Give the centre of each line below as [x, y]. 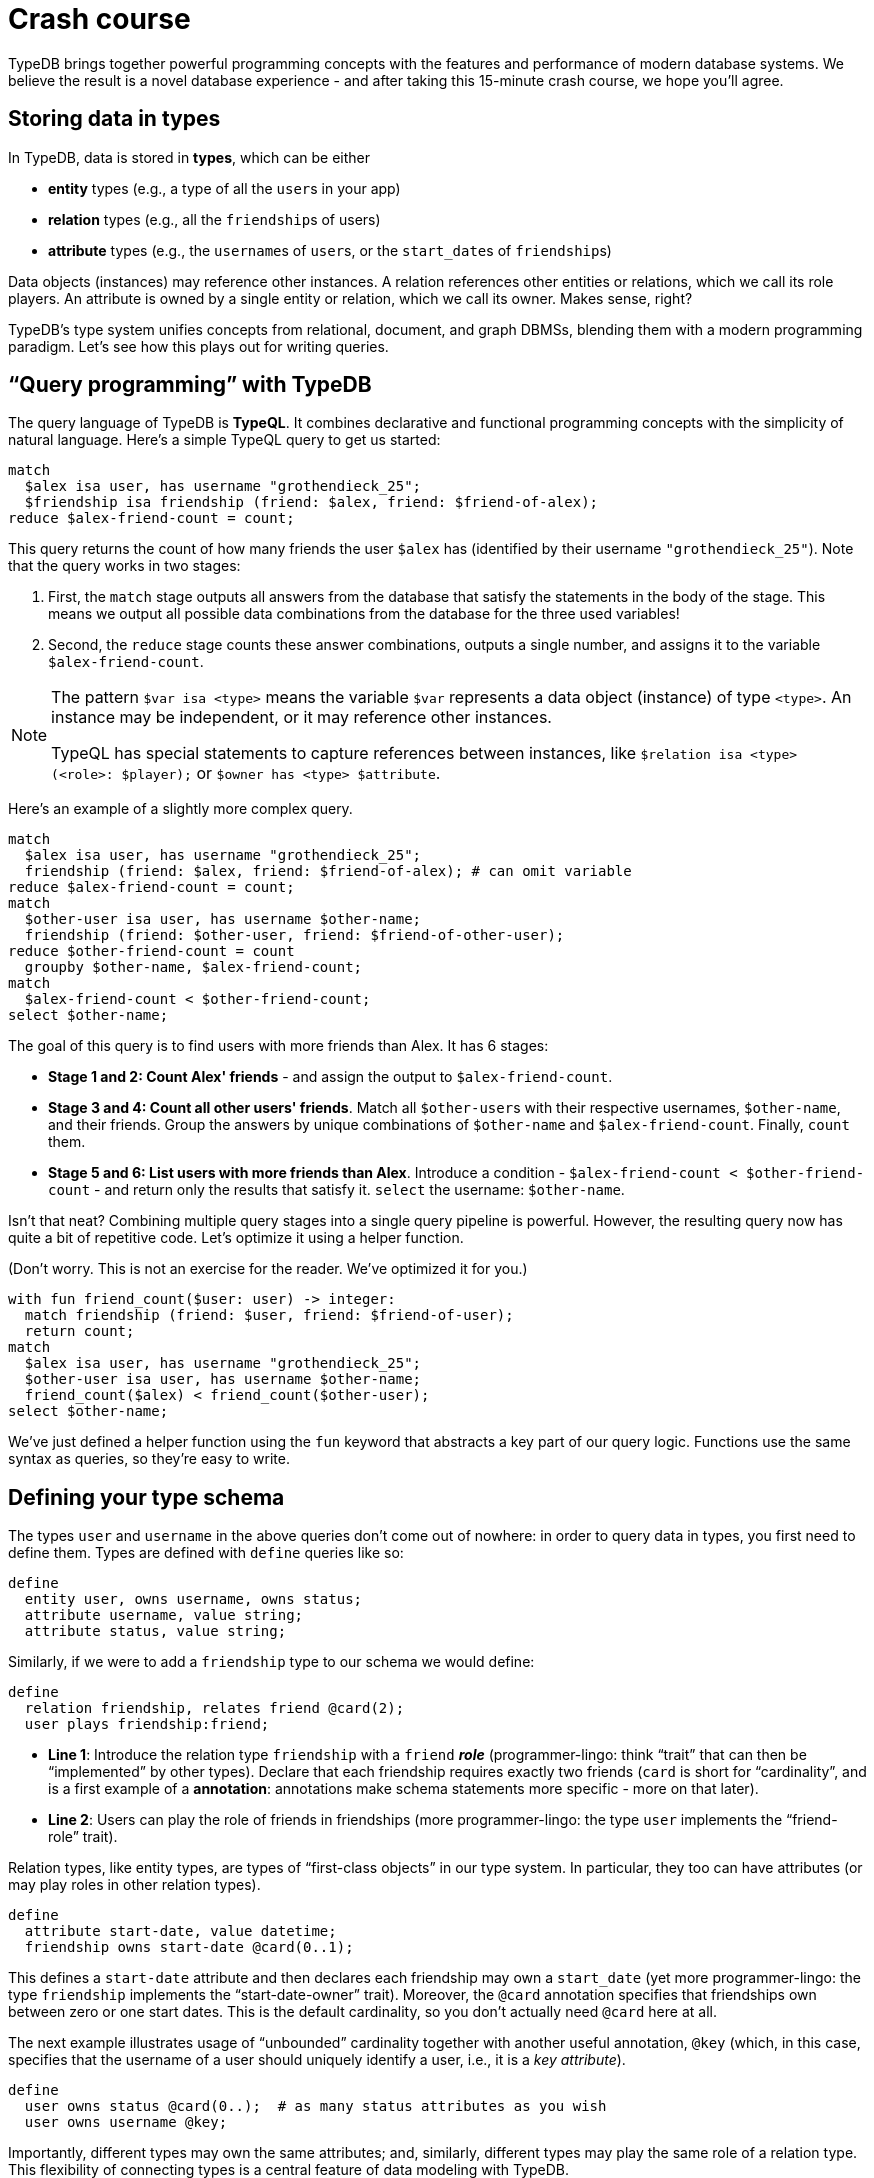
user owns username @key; [126, 2122]
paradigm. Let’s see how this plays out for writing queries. [198, 346]
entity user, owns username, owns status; [193, 1599]
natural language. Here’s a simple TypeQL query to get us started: [224, 440]
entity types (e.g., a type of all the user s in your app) [224, 188]
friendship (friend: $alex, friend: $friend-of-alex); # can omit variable [328, 871]
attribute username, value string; [164, 1615]
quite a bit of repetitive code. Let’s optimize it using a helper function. [236, 1238]
